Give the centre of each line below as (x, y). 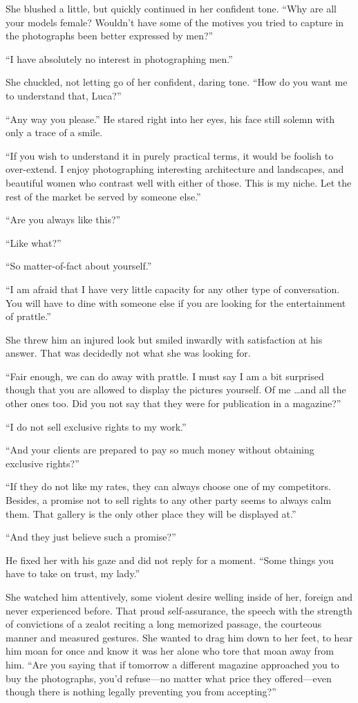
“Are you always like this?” (63, 219)
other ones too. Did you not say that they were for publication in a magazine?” (173, 403)
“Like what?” (34, 242)
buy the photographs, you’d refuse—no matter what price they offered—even (169, 678)
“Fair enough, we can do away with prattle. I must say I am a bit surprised (165, 376)
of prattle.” (28, 316)
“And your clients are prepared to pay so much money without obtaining (160, 450)
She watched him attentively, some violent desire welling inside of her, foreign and (179, 597)
